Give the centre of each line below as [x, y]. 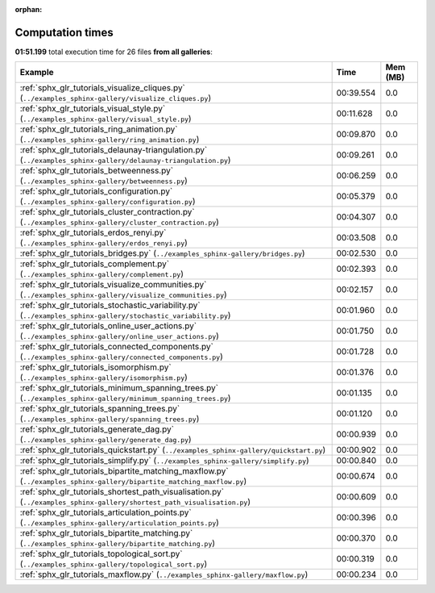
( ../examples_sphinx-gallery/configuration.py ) [108, 202]
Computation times [64, 32]
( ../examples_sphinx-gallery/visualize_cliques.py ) [116, 98]
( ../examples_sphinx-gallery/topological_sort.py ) [114, 564]
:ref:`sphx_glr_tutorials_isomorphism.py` [96, 367]
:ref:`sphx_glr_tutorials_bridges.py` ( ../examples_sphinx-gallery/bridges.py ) [162, 253]
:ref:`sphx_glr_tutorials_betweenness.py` [96, 171]
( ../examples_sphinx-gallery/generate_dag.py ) [106, 440]
